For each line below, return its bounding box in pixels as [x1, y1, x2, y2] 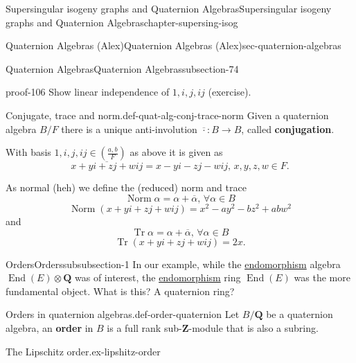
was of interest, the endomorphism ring [75, 270, 241, 285]
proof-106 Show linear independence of [6, 85, 170, 99]
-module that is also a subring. [188, 321, 319, 335]
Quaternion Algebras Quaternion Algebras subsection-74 [6, 61, 239, 76]
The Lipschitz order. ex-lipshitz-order [6, 344, 161, 358]
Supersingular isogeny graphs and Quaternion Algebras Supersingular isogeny [6, 1, 332, 15]
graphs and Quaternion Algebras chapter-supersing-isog [6, 15, 238, 29]
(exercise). [208, 85, 251, 99]
